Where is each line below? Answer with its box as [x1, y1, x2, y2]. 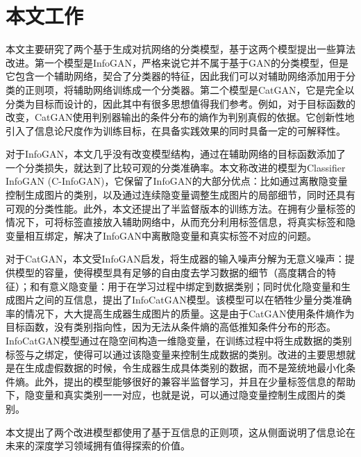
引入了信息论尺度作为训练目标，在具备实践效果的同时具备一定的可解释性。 [6, 123, 346, 138]
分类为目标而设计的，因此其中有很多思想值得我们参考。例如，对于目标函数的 [6, 96, 355, 110]
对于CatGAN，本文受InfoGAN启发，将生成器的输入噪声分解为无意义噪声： [6, 251, 345, 266]
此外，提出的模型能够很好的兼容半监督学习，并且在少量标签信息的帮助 [34, 374, 355, 388]
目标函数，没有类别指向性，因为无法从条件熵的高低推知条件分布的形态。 [6, 319, 336, 334]
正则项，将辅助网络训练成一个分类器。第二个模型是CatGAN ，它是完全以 [24, 82, 355, 97]
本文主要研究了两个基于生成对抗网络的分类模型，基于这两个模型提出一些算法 [6, 42, 355, 56]
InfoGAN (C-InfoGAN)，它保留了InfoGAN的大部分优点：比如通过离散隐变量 [6, 174, 348, 188]
